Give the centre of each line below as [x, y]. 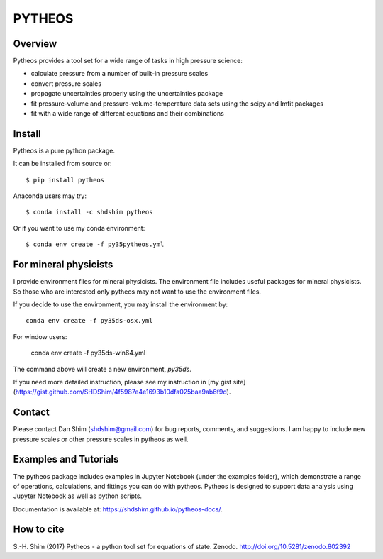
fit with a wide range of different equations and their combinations [128, 114]
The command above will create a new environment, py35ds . [102, 369]
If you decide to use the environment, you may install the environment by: [121, 304]
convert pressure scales [66, 83]
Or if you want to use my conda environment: [79, 228]
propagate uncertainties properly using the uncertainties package [127, 94]
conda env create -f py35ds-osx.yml [89, 321]
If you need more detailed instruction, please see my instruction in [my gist [122, 382]
